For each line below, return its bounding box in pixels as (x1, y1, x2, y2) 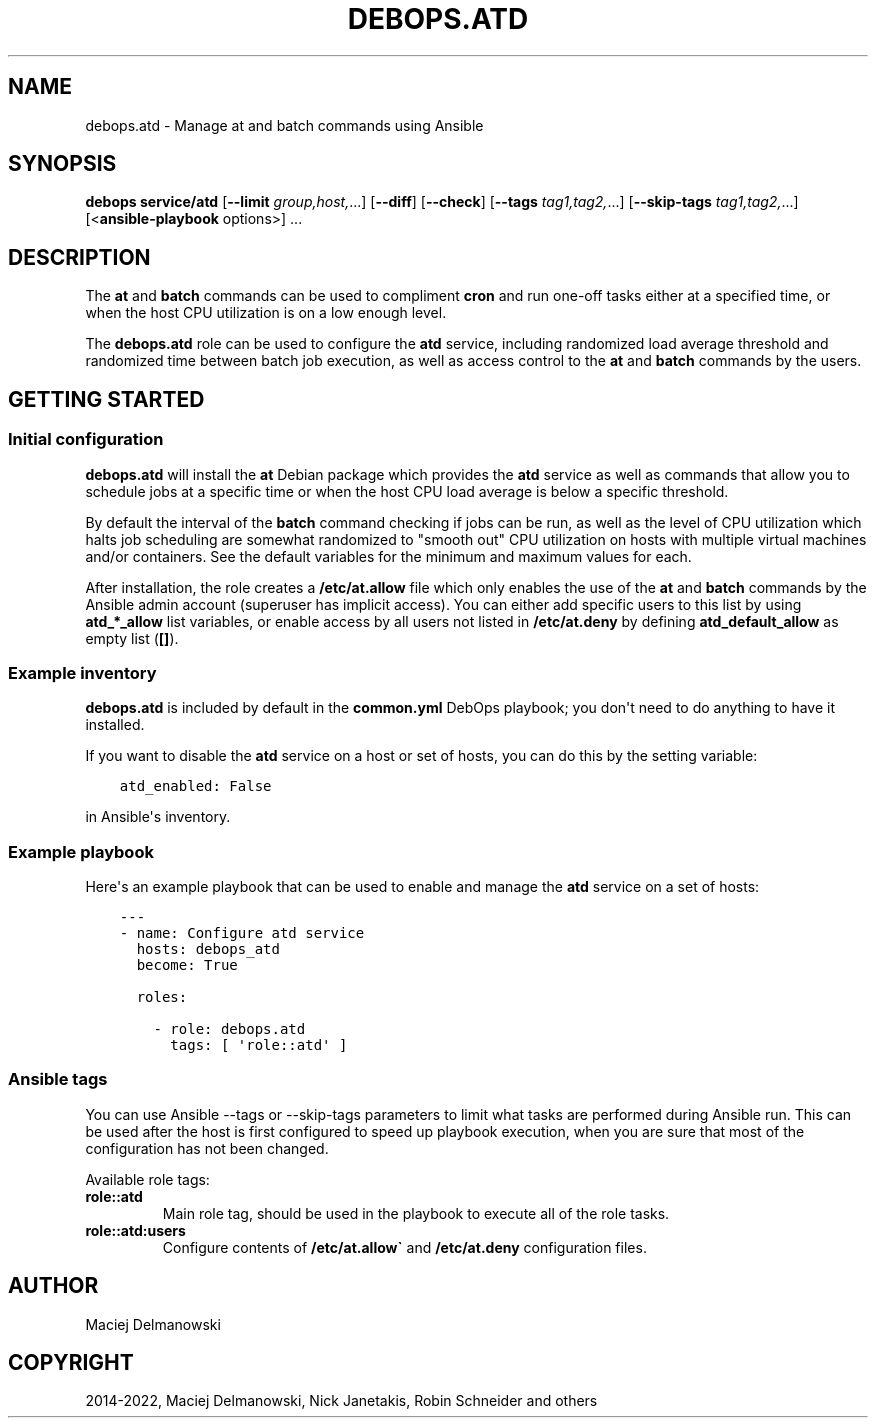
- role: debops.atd (153, 1021, 306, 1037)
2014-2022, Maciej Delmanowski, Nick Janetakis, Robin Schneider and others (85, 1392, 598, 1410)
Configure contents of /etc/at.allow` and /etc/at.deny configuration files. (162, 1238, 647, 1256)
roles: (136, 989, 188, 1005)
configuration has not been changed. (85, 1139, 329, 1157)
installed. (85, 716, 145, 734)
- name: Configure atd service (119, 925, 365, 941)
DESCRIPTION (8, 244, 151, 270)
